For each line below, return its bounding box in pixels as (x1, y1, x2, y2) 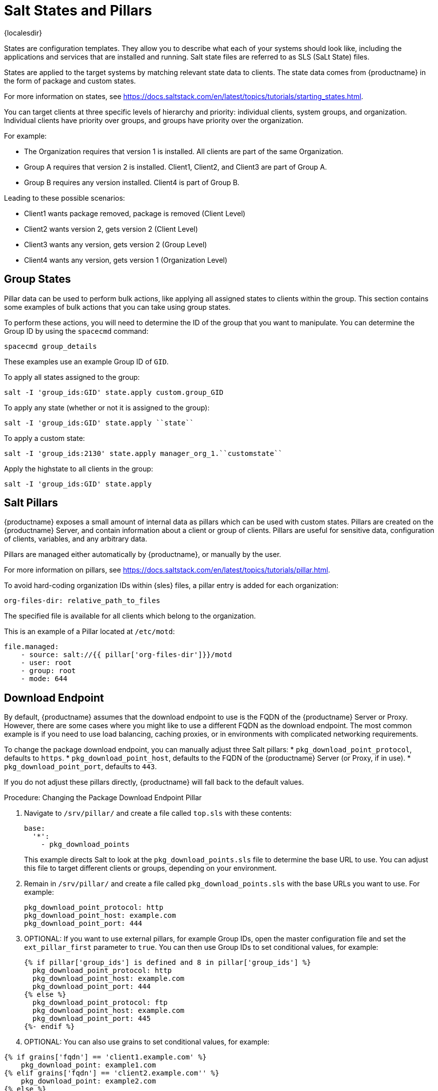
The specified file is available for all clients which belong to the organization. (4, 612, 256, 621)
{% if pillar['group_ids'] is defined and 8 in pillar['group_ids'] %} (24, 958, 311, 967)
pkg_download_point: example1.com (21, 1061, 156, 1069)
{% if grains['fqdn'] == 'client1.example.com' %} (4, 1053, 207, 1061)
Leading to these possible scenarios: (4, 193, 125, 202)
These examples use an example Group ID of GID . (4, 357, 169, 366)
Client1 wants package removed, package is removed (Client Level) (24, 209, 246, 218)
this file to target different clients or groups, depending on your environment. (24, 864, 277, 873)
